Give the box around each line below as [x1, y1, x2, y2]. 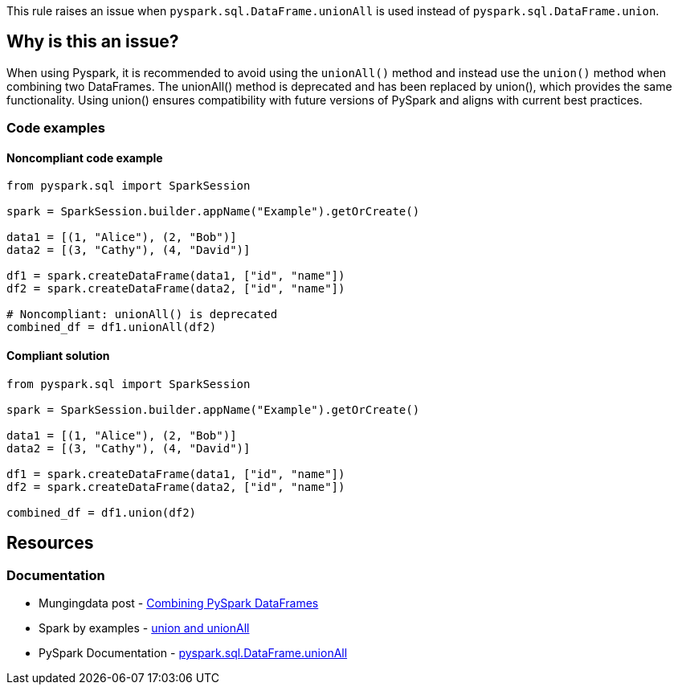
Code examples [6, 120, 106, 137]
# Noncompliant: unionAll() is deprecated [6, 308, 278, 321]
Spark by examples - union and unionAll [39, 620, 250, 635]
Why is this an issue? [6, 31, 179, 52]
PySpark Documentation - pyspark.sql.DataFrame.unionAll [39, 645, 348, 660]
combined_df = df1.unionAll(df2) [6, 321, 217, 334]
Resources [6, 533, 94, 554]
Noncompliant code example [6, 150, 163, 165]
